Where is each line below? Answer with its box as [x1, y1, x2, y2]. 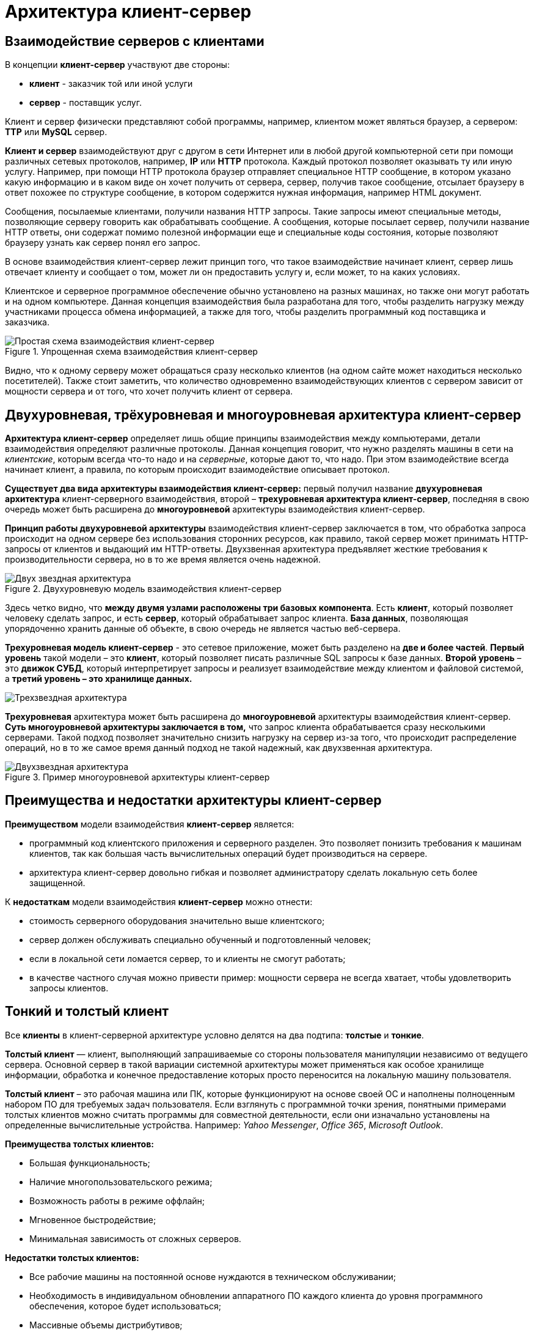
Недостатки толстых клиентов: [5, 1252, 139, 1263]
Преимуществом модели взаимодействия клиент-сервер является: [5, 818, 294, 829]
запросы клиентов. [29, 982, 109, 993]
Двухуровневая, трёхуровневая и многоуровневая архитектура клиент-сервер [5, 407, 521, 423]
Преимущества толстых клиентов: [5, 1138, 154, 1149]
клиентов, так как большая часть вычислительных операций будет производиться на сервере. [29, 848, 428, 859]
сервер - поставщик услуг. [29, 97, 142, 108]
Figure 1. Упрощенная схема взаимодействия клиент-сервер [5, 346, 258, 357]
